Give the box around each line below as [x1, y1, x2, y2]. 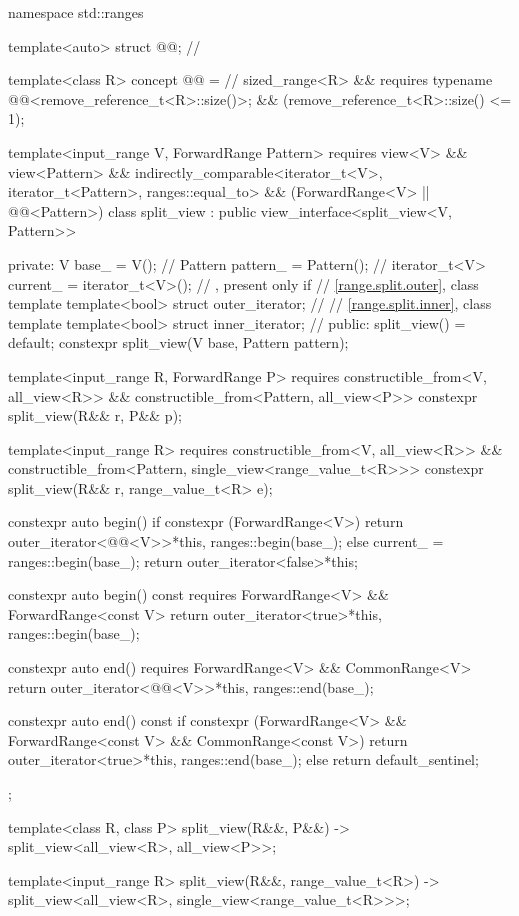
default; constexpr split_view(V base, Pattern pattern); [8, 332, 349, 353]
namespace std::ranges [8, 2, 144, 22]
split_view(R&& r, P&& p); [8, 405, 182, 426]
